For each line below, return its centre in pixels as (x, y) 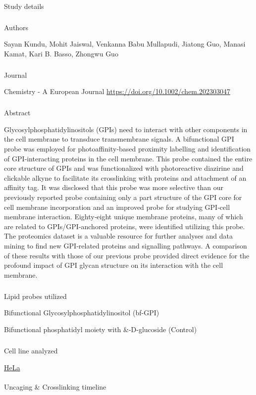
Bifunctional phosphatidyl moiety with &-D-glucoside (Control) (101, 329)
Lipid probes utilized (35, 296)
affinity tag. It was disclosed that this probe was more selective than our (114, 187)
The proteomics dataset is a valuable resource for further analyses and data (118, 236)
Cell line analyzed (31, 350)
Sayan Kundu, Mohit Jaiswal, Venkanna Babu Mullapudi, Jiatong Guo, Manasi (125, 44)
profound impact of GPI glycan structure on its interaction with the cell (114, 265)
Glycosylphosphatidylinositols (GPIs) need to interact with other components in (126, 129)
